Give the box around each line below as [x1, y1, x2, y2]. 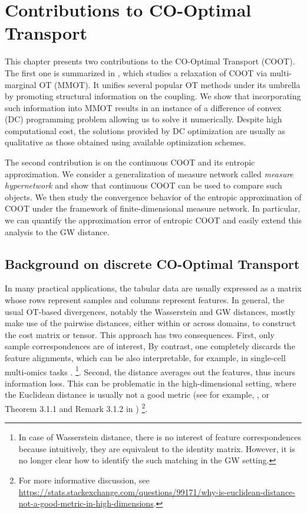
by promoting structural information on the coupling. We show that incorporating [5, 90, 301, 102]
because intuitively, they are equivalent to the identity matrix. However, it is [18, 442, 295, 454]
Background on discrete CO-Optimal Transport [5, 254, 300, 272]
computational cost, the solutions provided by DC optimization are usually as [5, 124, 285, 137]
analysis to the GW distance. [5, 225, 110, 238]
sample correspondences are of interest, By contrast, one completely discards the [5, 340, 295, 352]
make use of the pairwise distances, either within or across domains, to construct [5, 317, 296, 329]
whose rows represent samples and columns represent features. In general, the [5, 294, 285, 306]
